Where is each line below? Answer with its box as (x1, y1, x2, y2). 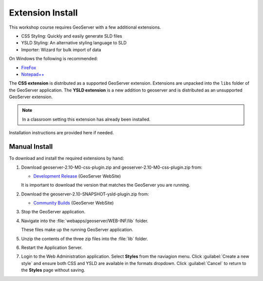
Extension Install (9, 7, 78, 18)
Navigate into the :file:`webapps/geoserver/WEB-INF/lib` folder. (21, 218, 149, 224)
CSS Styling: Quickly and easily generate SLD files (21, 33, 122, 39)
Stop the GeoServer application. (21, 209, 86, 215)
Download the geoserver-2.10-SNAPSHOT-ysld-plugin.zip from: (21, 191, 150, 197)
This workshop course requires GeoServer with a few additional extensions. (9, 24, 161, 30)
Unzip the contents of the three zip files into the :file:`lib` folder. (21, 236, 148, 242)
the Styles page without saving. (21, 267, 85, 273)
